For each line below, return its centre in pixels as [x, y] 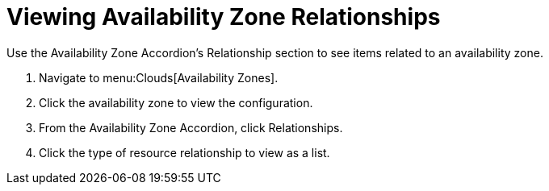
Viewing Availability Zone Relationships [224, 17]
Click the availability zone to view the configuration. [176, 102]
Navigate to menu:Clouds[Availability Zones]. [159, 77]
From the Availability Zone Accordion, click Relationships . [191, 127]
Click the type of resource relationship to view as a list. [184, 152]
